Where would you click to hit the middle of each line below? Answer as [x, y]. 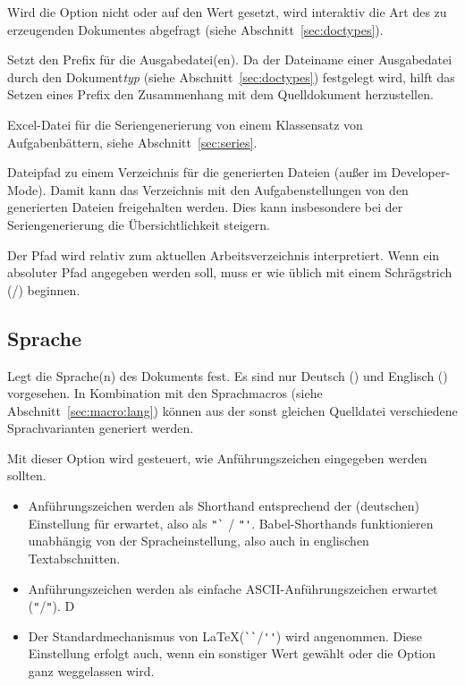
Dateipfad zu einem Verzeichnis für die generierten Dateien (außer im [197, 172]
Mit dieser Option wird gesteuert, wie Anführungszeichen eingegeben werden [217, 457]
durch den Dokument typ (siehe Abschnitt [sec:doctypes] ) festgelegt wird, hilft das [231, 76]
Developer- [421, 172]
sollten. [27, 475]
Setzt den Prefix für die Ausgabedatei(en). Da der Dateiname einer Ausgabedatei [230, 59]
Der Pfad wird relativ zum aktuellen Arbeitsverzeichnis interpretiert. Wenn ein [224, 254]
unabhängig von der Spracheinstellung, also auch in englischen [199, 541]
